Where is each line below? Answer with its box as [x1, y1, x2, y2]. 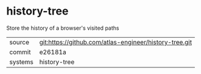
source [9, 38, 29, 46]
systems [9, 58, 33, 66]
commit [9, 47, 31, 56]
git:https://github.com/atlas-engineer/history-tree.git [39, 38, 192, 46]
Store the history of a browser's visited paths [6, 24, 119, 32]
